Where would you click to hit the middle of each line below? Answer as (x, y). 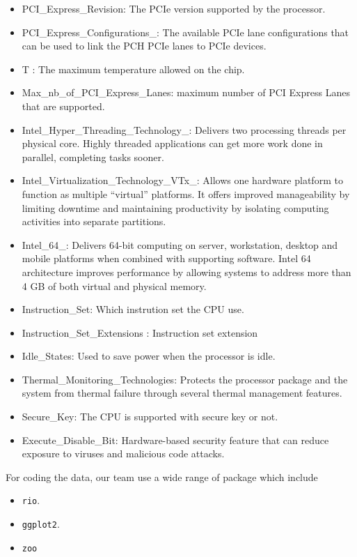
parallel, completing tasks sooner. (93, 157)
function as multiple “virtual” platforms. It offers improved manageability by (186, 193)
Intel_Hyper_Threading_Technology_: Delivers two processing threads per (184, 129)
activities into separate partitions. (94, 221)
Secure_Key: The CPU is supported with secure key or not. (150, 417)
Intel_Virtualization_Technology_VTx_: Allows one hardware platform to (182, 180)
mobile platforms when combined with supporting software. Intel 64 (166, 258)
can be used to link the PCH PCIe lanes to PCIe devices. (144, 46)
